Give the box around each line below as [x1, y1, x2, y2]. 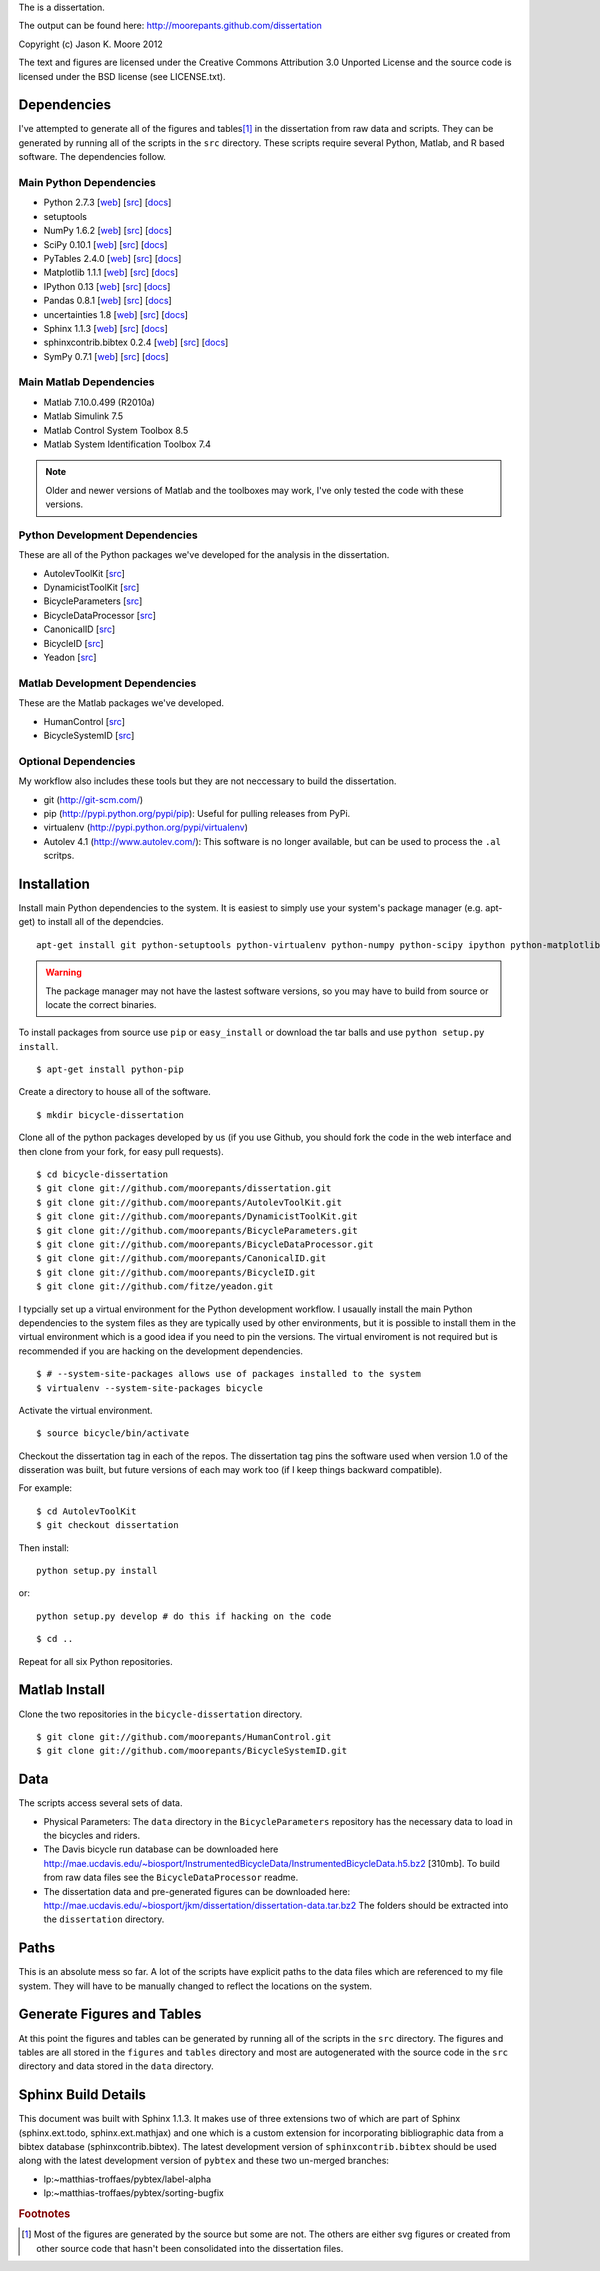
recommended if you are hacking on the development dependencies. [18, 1345, 304, 1357]
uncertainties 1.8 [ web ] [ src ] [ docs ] [43, 308, 189, 320]
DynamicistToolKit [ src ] [43, 581, 140, 594]
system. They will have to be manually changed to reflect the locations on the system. [18, 1980, 373, 1992]
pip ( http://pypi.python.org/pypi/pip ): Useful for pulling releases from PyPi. [43, 807, 351, 819]
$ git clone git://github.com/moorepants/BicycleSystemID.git [36, 1745, 348, 1757]
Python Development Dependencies [18, 528, 199, 542]
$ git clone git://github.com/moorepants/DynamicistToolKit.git [36, 1211, 359, 1222]
